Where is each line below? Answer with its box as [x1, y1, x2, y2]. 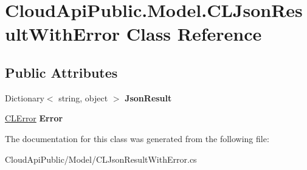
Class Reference [126, 21, 262, 46]
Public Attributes [5, 63, 118, 81]
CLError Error [5, 112, 63, 124]
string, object [58, 91, 108, 104]
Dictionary [5, 91, 44, 104]
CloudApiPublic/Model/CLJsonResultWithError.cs [5, 152, 197, 165]
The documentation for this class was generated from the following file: [5, 132, 269, 144]
